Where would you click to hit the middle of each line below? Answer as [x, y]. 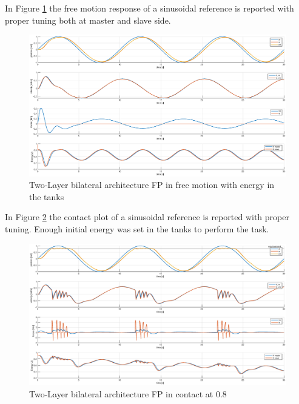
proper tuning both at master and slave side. [88, 20]
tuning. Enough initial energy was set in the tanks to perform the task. [137, 228]
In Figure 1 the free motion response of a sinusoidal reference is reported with [149, 8]
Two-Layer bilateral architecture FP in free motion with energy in [152, 185]
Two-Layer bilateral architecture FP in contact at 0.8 [128, 393]
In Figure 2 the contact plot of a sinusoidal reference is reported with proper [147, 217]
